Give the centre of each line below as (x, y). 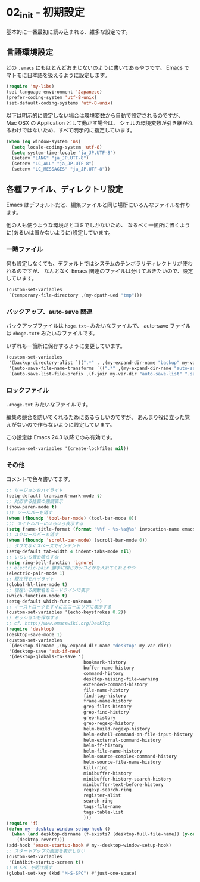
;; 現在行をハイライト (30, 579)
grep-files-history (107, 707)
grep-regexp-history (109, 723)
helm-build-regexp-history (117, 729)
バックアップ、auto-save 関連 (49, 312)
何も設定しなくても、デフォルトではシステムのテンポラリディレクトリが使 (97, 264)
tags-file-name (102, 807)
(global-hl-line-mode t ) (37, 585)
